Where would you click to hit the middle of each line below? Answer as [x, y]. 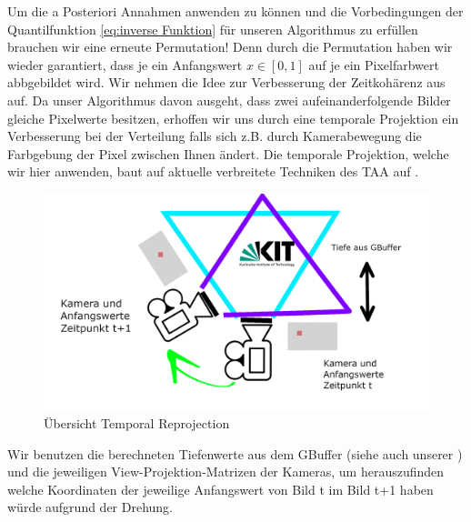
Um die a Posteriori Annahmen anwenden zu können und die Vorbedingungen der [235, 11]
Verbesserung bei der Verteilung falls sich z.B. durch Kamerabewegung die [215, 136]
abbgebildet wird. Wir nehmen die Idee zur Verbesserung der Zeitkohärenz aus [226, 82]
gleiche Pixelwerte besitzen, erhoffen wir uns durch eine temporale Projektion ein [233, 118]
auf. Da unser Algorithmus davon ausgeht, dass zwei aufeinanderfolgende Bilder [229, 100]
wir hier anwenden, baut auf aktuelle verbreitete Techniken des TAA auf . [213, 171]
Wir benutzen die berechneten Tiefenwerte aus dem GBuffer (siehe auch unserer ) [235, 453]
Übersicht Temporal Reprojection [137, 423]
